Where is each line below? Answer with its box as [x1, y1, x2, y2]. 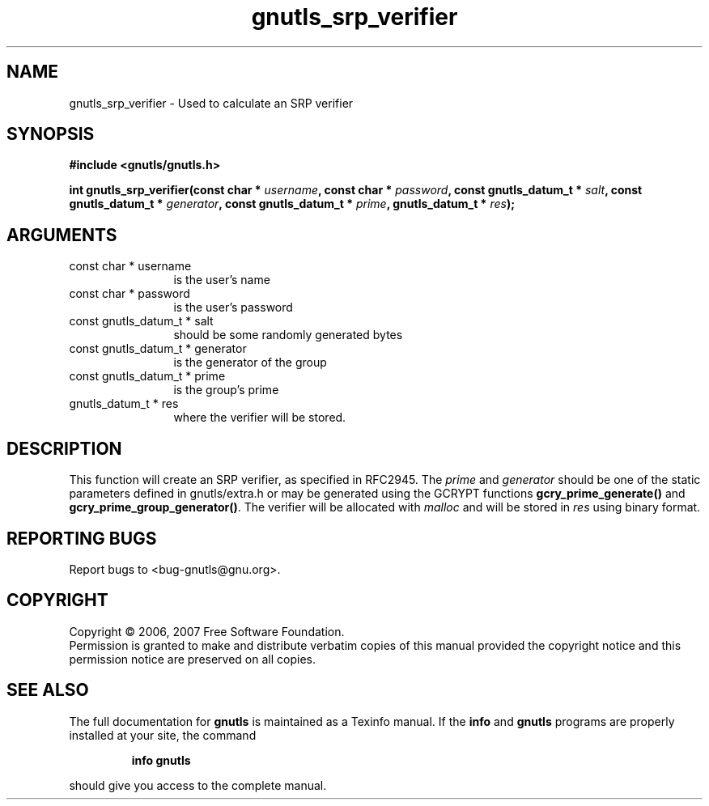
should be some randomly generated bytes [173, 328, 403, 342]
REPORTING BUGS [6, 528, 157, 549]
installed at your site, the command [69, 728, 257, 742]
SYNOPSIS [6, 124, 95, 145]
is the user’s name [173, 273, 270, 287]
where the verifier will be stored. [173, 410, 346, 425]
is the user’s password [173, 300, 293, 315]
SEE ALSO [6, 680, 89, 701]
